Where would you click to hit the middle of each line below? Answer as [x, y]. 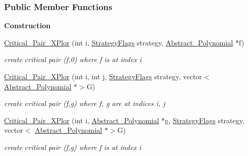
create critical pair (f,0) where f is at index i [73, 59]
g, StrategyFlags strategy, [205, 120]
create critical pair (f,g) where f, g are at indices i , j [85, 103]
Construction [27, 25]
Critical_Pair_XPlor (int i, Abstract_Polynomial [82, 120]
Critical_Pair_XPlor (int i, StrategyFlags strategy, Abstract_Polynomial [119, 42]
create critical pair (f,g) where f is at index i [73, 147]
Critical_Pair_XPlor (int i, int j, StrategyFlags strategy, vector [103, 76]
